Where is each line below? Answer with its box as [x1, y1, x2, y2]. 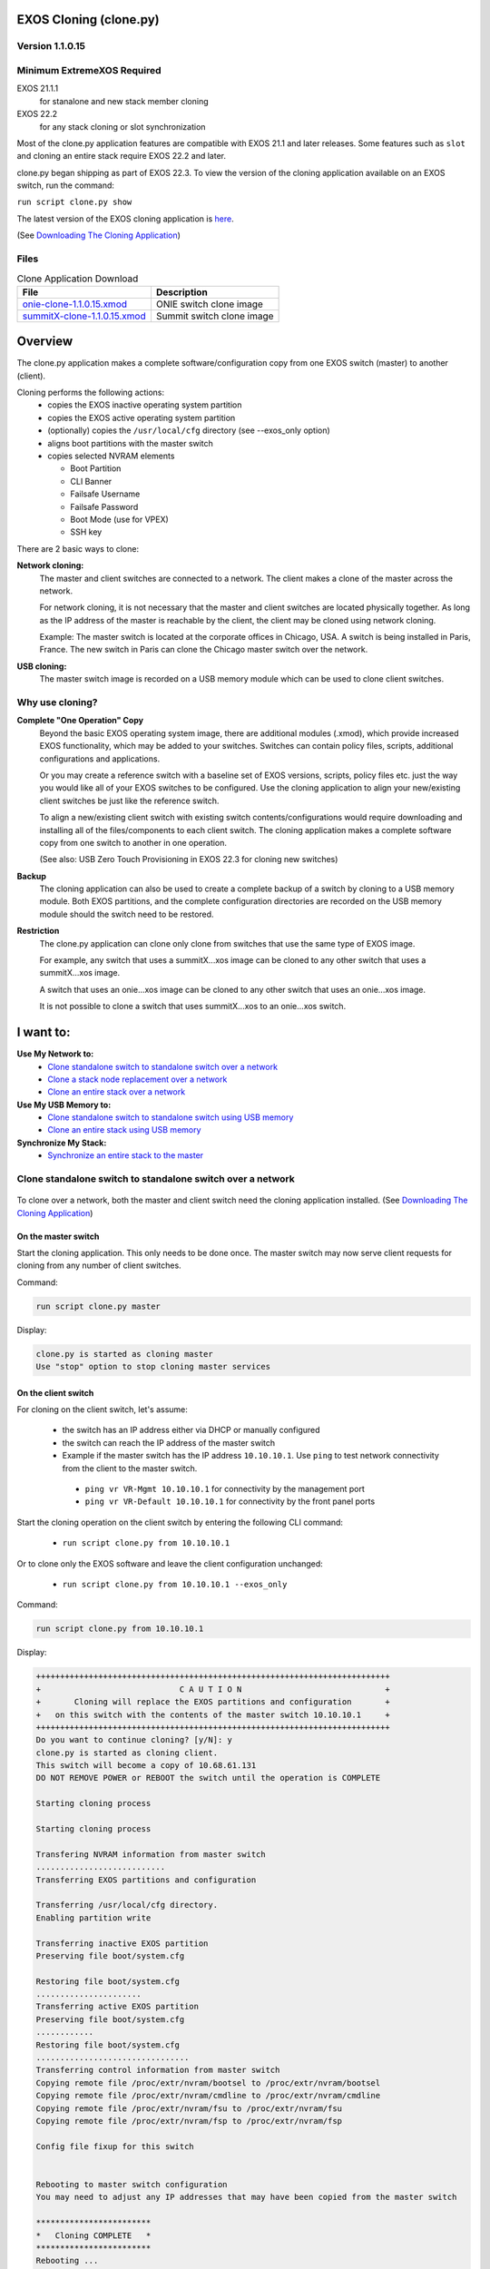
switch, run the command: [16, 180, 115, 191]
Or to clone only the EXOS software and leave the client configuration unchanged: [16, 1557, 324, 1569]
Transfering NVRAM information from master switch [35, 1849, 267, 1860]
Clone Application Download [16, 272, 139, 285]
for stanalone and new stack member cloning [39, 95, 209, 106]
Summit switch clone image [155, 309, 274, 322]
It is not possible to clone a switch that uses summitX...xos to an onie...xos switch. [39, 1001, 347, 1012]
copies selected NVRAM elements [47, 450, 175, 461]
